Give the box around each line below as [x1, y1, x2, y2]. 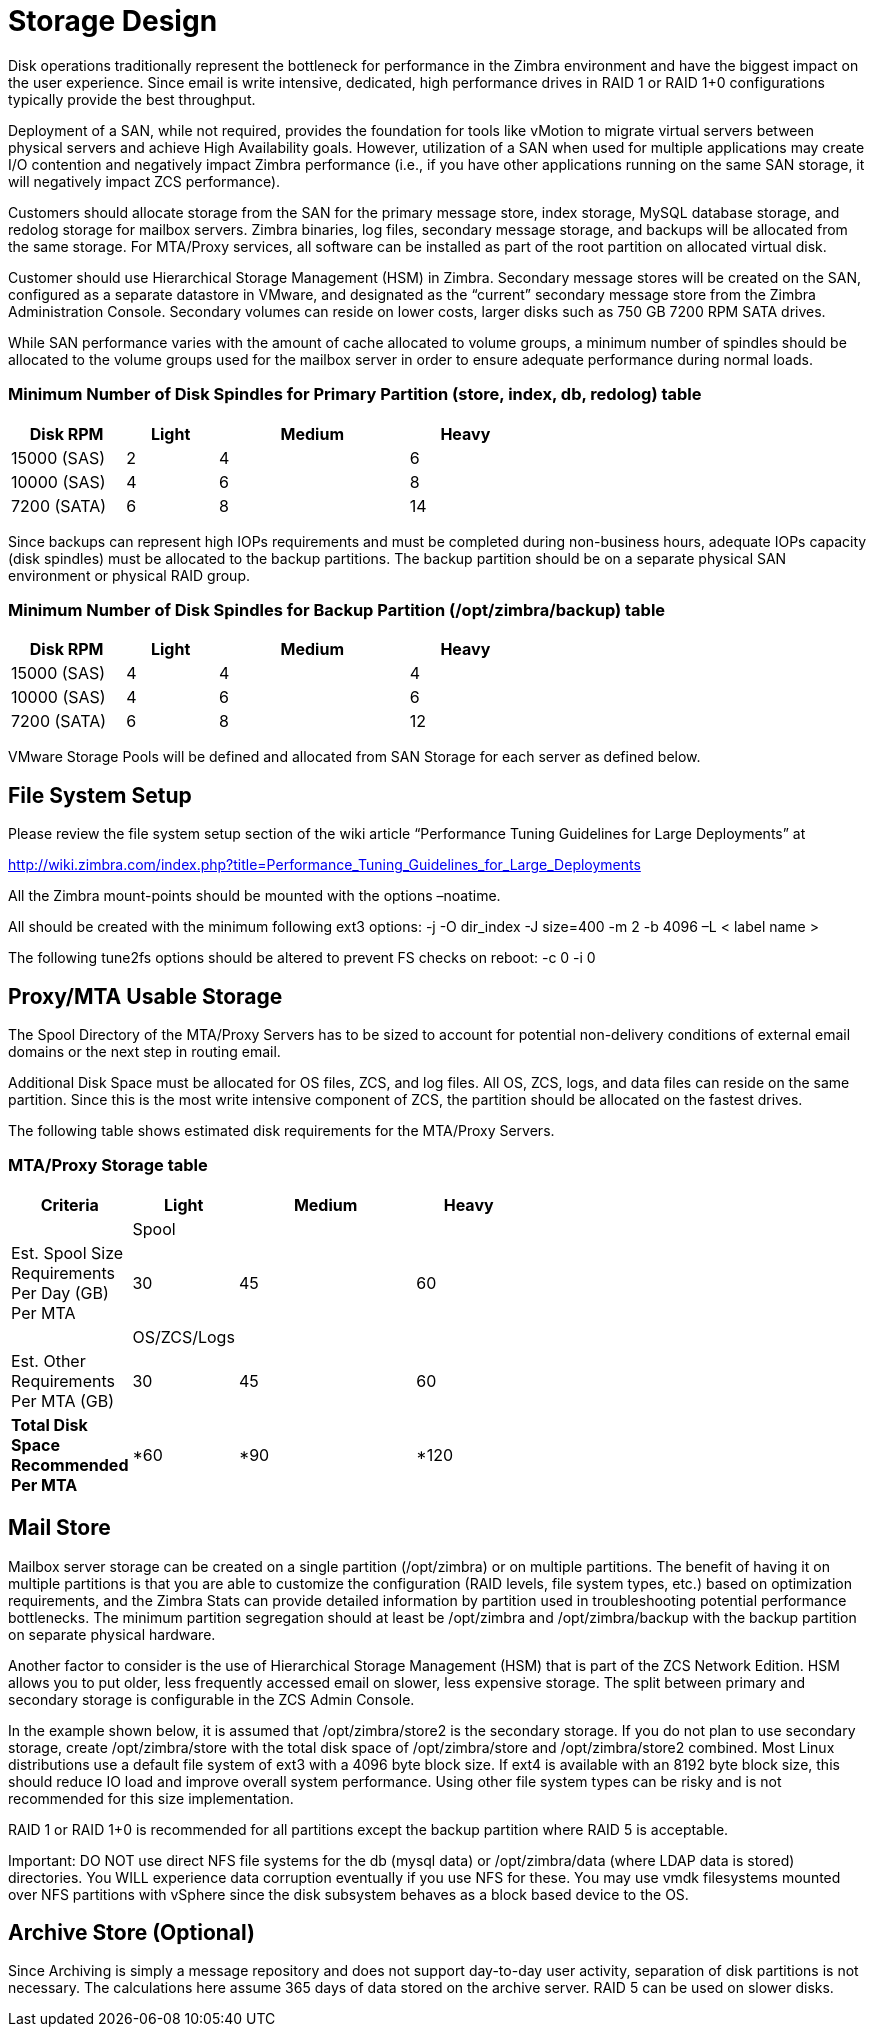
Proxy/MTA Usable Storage [8, 983, 283, 1009]
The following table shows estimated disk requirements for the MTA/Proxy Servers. [8, 1121, 555, 1139]
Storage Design [8, 4, 218, 38]
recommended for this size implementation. [8, 1789, 294, 1807]
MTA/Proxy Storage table [8, 1155, 208, 1176]
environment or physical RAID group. [8, 566, 250, 584]
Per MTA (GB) [11, 1390, 115, 1411]
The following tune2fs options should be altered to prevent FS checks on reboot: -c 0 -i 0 [8, 949, 596, 967]
